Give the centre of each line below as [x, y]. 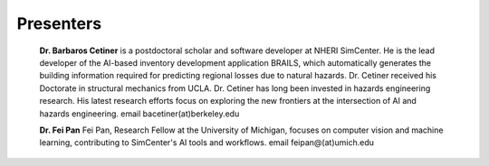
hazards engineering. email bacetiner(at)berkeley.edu [139, 114]
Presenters [59, 23]
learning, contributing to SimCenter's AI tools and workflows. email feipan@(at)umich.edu [207, 143]
